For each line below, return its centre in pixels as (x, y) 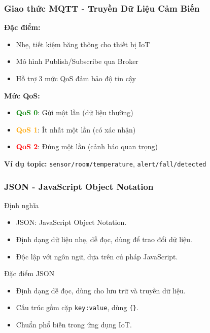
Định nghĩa (22, 205)
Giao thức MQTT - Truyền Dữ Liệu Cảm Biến (102, 8)
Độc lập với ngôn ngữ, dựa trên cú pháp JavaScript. (97, 256)
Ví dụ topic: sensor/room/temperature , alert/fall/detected (105, 163)
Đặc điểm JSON (29, 273)
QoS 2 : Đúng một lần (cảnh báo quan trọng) (87, 146)
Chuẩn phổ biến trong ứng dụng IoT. (74, 325)
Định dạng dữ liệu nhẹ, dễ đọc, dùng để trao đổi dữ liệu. (104, 239)
